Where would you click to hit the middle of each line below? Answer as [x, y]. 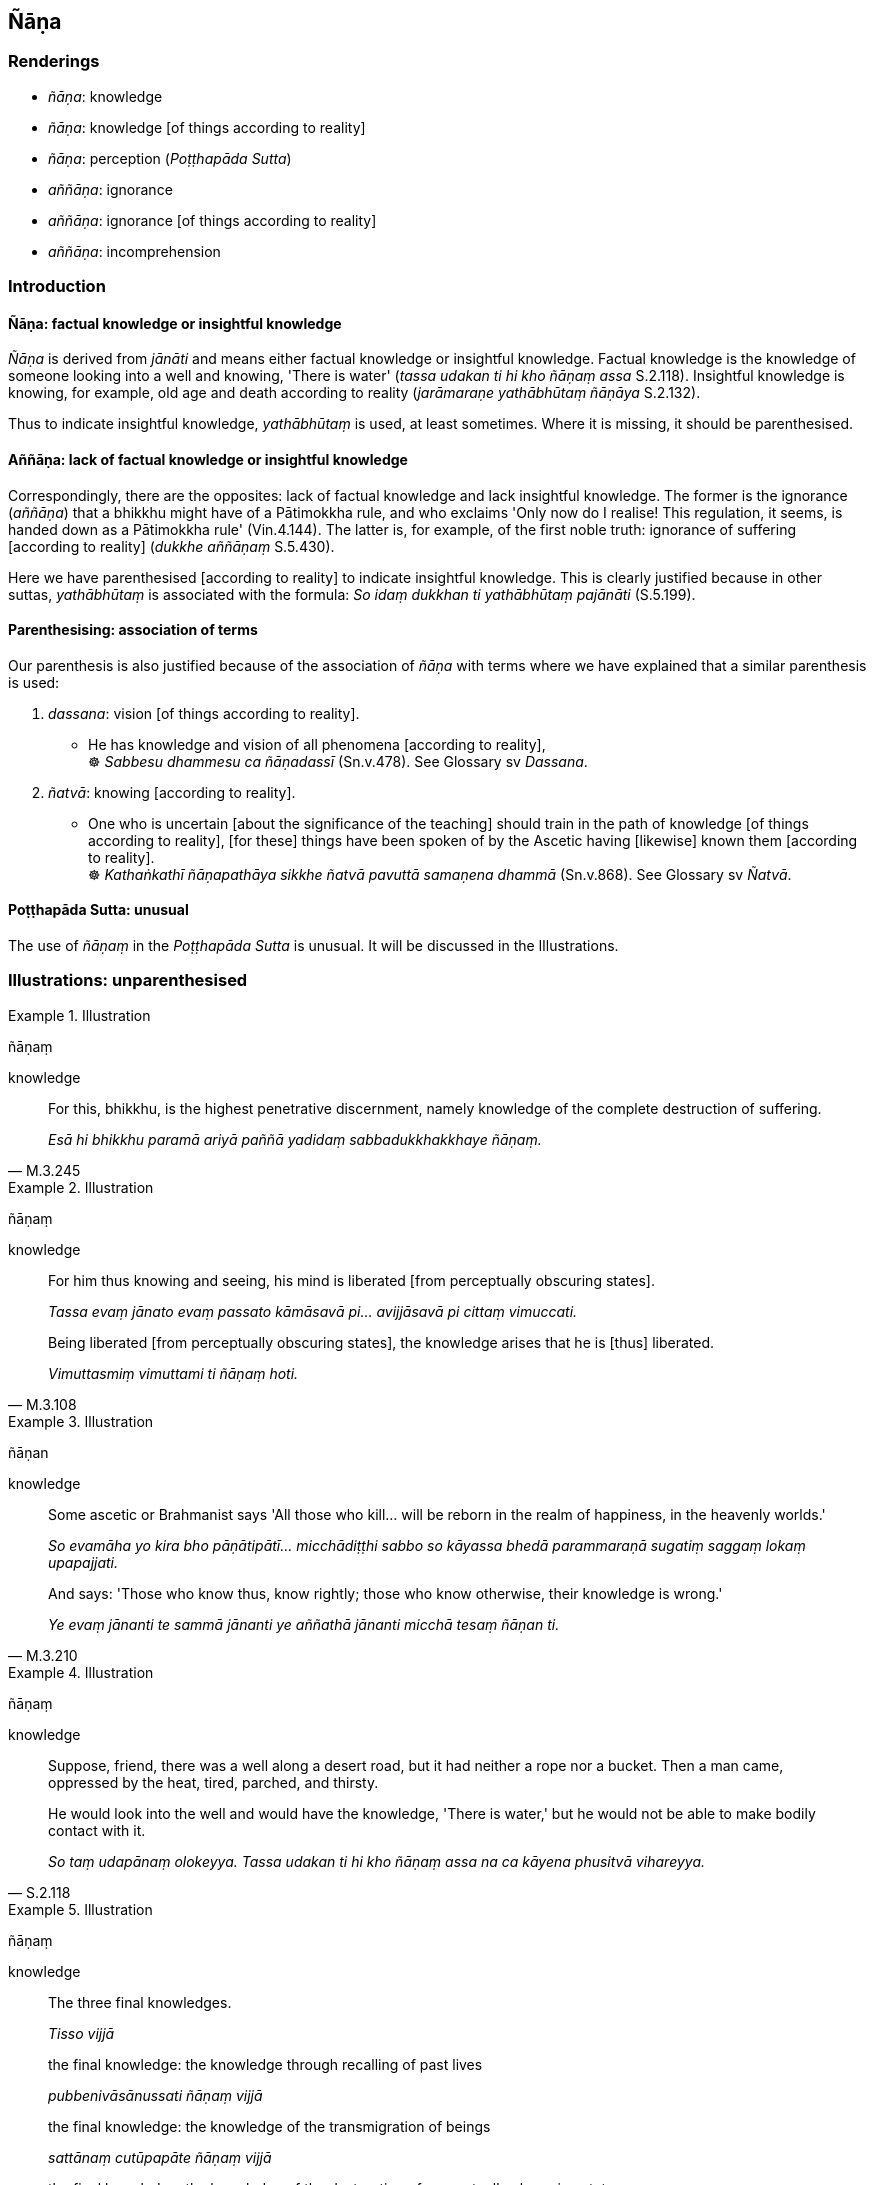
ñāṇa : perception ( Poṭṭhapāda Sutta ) [170, 158]
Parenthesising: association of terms [133, 630]
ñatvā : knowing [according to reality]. [172, 792]
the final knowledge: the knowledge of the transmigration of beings [269, 2126]
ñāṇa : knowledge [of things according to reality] [207, 127]
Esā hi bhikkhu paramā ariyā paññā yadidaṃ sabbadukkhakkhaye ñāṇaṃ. [295, 1139]
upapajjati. [83, 1562]
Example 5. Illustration [80, 1909]
